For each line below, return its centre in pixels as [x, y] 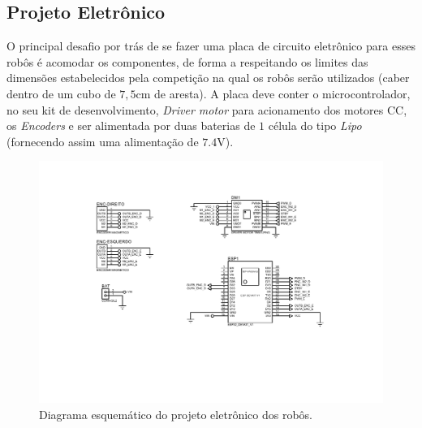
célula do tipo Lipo [315, 125]
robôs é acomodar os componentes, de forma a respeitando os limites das [187, 61]
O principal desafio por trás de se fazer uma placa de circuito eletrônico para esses [211, 46]
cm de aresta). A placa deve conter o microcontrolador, [273, 93]
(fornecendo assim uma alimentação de [103, 141]
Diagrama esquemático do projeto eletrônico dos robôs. [176, 414]
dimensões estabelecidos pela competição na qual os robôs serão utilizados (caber [208, 78]
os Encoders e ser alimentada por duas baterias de [131, 125]
